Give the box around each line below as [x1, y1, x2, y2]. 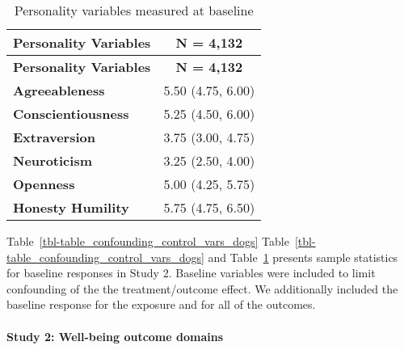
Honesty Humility [13, 198, 129, 217]
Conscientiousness [13, 104, 129, 123]
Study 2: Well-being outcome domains [6, 327, 224, 344]
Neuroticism [13, 151, 92, 170]
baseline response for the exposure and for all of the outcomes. [6, 296, 316, 313]
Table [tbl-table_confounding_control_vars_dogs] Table [6, 233, 289, 249]
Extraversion [13, 128, 95, 146]
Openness [13, 175, 75, 193]
